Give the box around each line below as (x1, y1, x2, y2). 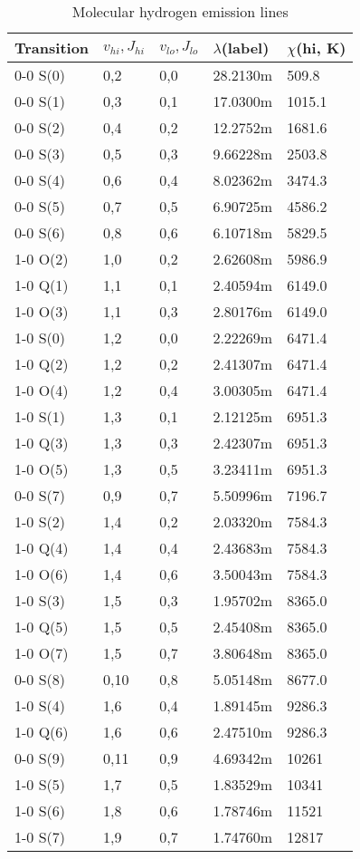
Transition (14, 37, 90, 58)
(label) (221, 37, 270, 58)
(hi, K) (296, 37, 346, 58)
